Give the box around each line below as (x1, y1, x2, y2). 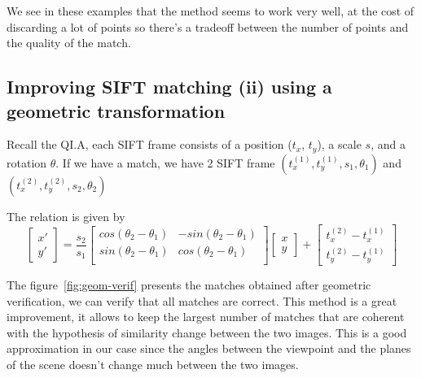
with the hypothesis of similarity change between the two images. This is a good (7, 324, 407, 341)
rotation (7, 154, 47, 171)
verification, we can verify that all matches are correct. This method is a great (7, 292, 397, 309)
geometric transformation (7, 98, 226, 123)
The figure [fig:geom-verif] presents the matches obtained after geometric (7, 276, 371, 293)
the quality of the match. (7, 34, 131, 51)
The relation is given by (7, 207, 125, 224)
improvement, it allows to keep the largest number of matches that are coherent (7, 308, 405, 325)
